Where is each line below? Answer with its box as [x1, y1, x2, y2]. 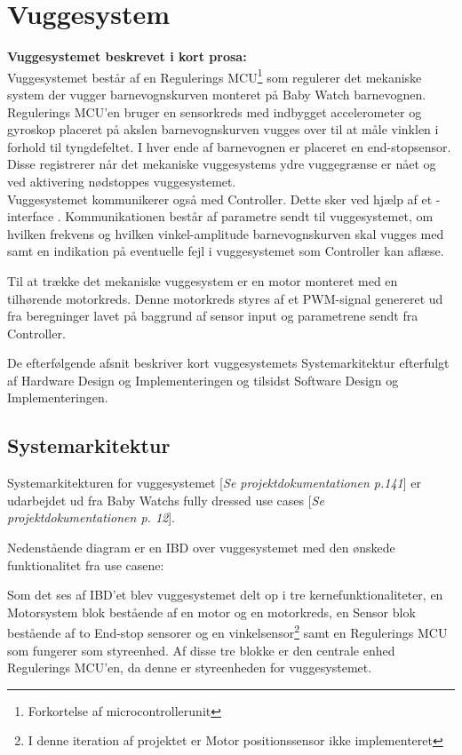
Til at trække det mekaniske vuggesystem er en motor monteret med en [7, 271, 398, 290]
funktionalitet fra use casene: [7, 555, 164, 574]
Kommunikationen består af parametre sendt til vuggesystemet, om [65, 207, 434, 226]
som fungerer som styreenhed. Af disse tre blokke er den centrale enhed [7, 640, 395, 659]
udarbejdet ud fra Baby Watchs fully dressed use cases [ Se [7, 490, 324, 509]
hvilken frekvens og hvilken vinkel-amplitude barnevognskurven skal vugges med [7, 224, 444, 242]
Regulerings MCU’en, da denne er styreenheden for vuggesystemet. [7, 658, 372, 677]
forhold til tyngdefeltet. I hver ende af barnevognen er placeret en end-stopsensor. [7, 137, 451, 155]
